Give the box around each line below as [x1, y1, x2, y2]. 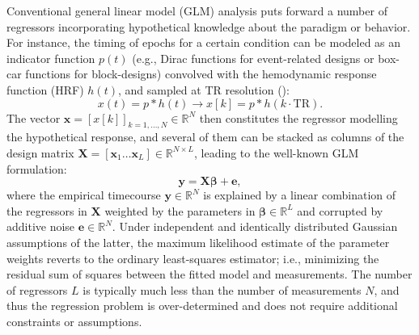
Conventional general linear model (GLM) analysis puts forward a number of [6, 2, 387, 19]
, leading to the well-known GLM [194, 144, 359, 161]
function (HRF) [6, 81, 84, 98]
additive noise [6, 218, 75, 235]
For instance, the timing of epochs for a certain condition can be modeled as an [6, 34, 401, 51]
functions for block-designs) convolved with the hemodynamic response [25, 65, 377, 82]
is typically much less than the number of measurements [83, 281, 362, 298]
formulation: [6, 160, 67, 177]
